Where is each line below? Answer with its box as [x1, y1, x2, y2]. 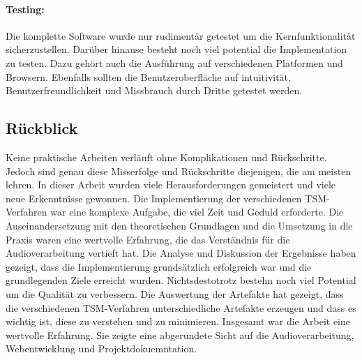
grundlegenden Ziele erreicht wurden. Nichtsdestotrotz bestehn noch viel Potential [6, 273, 356, 287]
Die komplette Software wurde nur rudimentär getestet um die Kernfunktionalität [6, 28, 356, 43]
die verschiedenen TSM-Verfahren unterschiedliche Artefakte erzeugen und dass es [6, 300, 356, 315]
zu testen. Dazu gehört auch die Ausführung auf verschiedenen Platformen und [6, 55, 343, 70]
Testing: [6, 1, 45, 16]
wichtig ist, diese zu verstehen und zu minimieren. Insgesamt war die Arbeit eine [6, 314, 350, 329]
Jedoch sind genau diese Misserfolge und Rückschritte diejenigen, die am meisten [6, 163, 352, 178]
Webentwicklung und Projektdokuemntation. [6, 341, 197, 356]
